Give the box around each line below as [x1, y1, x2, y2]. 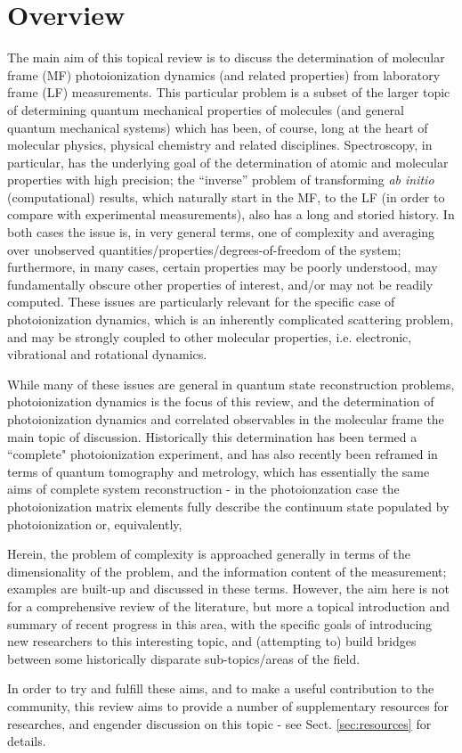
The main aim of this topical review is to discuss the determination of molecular [7, 48, 445, 67]
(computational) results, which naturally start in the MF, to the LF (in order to [7, 187, 445, 206]
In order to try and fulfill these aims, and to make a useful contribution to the [7, 679, 434, 698]
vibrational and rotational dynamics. [7, 345, 207, 364]
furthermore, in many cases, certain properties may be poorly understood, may [7, 258, 438, 276]
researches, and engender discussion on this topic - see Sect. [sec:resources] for [7, 714, 432, 733]
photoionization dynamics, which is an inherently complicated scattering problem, [7, 310, 454, 329]
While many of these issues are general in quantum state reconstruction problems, [7, 374, 455, 393]
